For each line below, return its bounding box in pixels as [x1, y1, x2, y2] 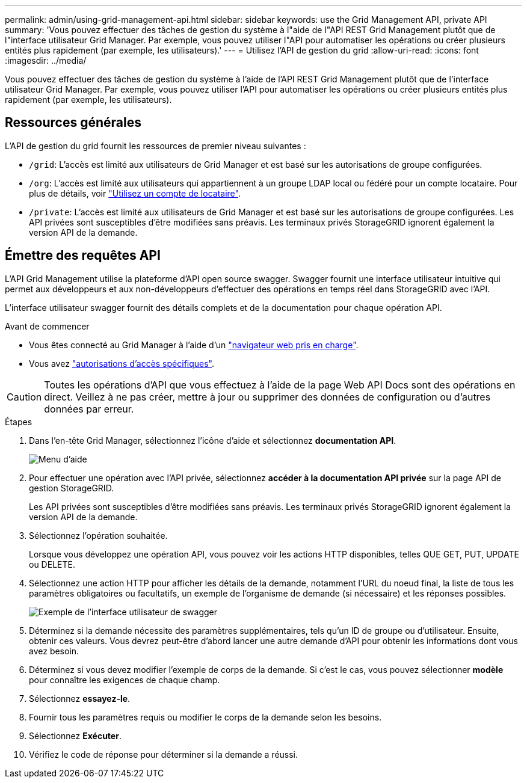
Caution [7, 390, 42, 403]
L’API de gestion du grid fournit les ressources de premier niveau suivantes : [5, 140, 306, 151]
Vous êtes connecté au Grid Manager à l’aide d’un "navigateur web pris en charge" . [29, 339, 359, 350]
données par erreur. [44, 402, 134, 415]
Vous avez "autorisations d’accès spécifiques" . [29, 358, 215, 369]
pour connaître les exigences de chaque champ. [29, 674, 220, 685]
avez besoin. [29, 645, 79, 656]
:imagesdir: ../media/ [5, 55, 87, 66]
